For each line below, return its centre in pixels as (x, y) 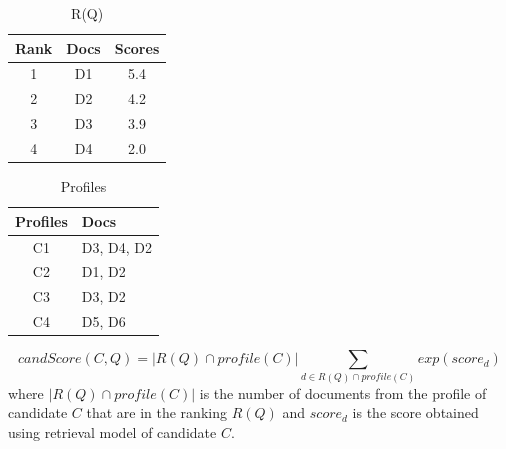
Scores (137, 47)
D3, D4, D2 (117, 246)
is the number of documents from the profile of (343, 392)
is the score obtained (415, 412)
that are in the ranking (156, 412)
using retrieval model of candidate (112, 431)
